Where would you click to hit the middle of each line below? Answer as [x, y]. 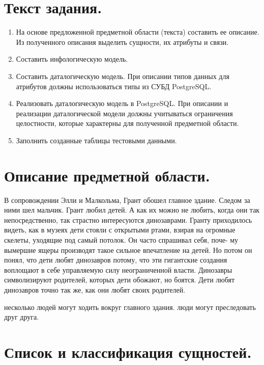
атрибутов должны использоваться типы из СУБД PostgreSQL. [114, 86]
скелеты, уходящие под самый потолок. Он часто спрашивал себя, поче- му [121, 239]
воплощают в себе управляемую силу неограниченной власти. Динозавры [118, 269]
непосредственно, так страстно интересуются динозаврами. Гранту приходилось [128, 219]
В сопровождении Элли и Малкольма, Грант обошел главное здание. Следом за [127, 200]
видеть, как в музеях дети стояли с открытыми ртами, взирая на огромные [120, 230]
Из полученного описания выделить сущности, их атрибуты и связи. [122, 42]
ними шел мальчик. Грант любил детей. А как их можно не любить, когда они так [132, 210]
